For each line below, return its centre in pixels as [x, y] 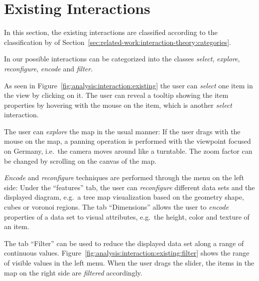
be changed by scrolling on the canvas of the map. [80, 160]
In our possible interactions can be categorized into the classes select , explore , [122, 59]
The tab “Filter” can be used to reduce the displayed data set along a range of [124, 243]
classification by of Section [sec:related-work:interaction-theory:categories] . [118, 42]
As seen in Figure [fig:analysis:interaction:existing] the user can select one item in [129, 85]
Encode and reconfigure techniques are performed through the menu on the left [124, 177]
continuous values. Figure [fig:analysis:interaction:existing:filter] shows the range [127, 253]
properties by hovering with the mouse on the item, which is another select [118, 105]
